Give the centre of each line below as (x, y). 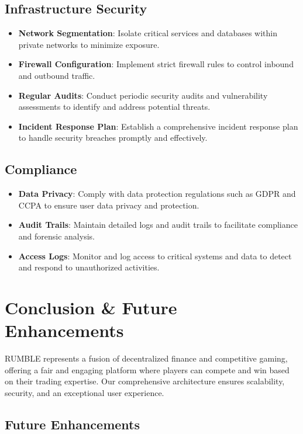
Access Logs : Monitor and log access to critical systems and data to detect (155, 256)
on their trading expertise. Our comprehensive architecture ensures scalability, (145, 381)
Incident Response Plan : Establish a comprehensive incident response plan (158, 126)
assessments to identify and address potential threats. (114, 107)
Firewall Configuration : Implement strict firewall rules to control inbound (156, 64)
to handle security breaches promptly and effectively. (113, 138)
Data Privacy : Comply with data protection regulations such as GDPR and (157, 194)
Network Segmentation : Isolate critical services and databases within (148, 33)
